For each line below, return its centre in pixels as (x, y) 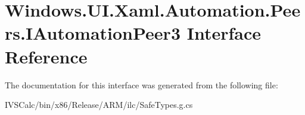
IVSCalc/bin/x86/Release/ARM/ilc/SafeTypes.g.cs (99, 105)
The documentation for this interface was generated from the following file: (141, 84)
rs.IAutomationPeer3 (93, 33)
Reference (46, 56)
